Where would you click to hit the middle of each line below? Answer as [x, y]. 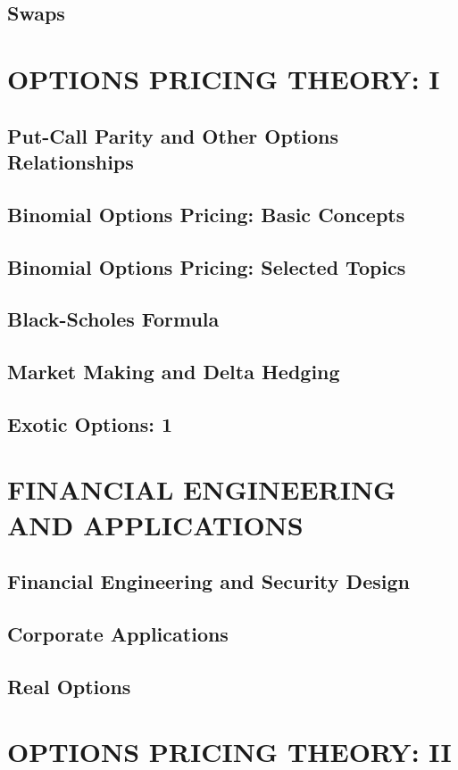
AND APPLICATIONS [155, 524]
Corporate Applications [118, 633]
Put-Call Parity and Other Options [173, 135]
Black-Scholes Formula [113, 319]
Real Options [69, 686]
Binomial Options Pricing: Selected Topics [207, 266]
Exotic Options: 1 [90, 423]
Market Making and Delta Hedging [174, 372]
